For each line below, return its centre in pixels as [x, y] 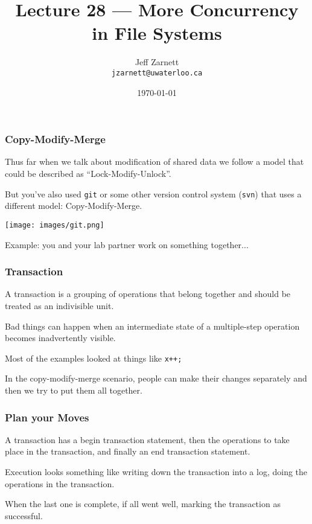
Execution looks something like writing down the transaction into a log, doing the [156, 471]
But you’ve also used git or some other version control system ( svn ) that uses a [153, 193]
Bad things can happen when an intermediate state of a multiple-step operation [152, 326]
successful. [24, 515]
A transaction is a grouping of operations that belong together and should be [148, 294]
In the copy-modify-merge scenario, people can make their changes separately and [156, 378]
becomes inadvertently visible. [60, 338]
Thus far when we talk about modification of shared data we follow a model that [154, 161]
